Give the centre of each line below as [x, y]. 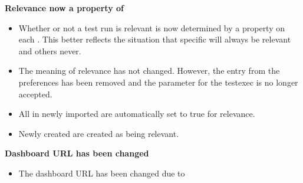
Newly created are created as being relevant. [99, 133]
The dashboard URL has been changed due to [102, 173]
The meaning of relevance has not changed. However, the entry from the [149, 71]
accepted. [35, 94]
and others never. [50, 50]
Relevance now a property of [64, 8]
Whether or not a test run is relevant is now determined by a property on [152, 27]
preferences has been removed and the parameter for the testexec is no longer [158, 82]
